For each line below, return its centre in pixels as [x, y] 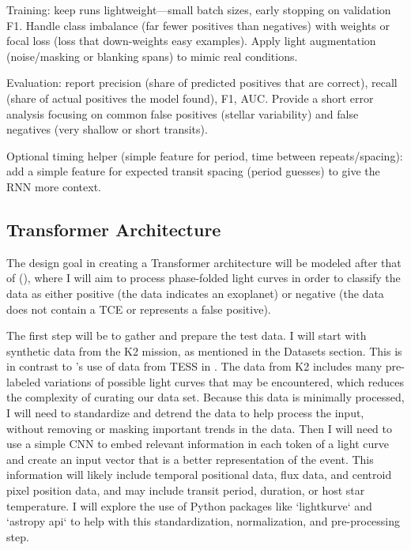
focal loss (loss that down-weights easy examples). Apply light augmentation [191, 41]
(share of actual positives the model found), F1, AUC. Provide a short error [190, 98]
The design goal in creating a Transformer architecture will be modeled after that [204, 262]
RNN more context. [54, 186]
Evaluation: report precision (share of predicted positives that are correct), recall [202, 83]
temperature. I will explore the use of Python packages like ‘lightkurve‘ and [189, 505]
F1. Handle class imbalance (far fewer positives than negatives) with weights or [198, 25]
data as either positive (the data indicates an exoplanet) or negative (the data [195, 293]
